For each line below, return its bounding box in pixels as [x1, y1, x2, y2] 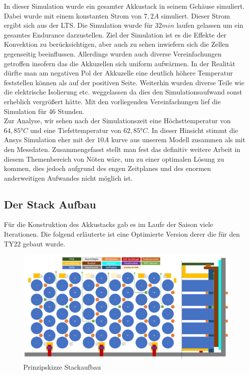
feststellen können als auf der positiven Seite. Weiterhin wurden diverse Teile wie [4, 77, 245, 87]
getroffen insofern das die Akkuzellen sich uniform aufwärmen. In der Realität [4, 58, 235, 68]
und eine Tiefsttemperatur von [30, 125, 121, 135]
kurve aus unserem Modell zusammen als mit [111, 134, 246, 145]
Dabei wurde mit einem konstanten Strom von [4, 10, 142, 20]
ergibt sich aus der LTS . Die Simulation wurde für [4, 20, 153, 30]
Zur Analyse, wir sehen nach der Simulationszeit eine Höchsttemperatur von [4, 115, 231, 126]
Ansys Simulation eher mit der [4, 134, 95, 145]
